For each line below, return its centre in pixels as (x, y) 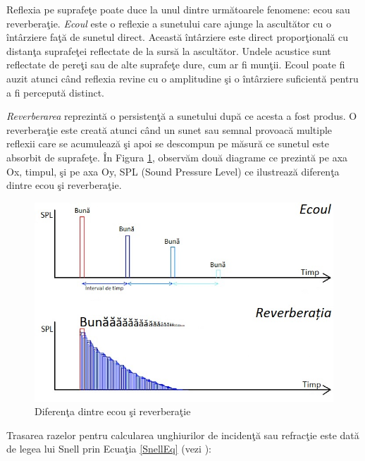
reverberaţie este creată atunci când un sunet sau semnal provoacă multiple (169, 129)
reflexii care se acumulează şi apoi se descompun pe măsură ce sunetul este (168, 143)
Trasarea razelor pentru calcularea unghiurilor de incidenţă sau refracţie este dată (183, 435)
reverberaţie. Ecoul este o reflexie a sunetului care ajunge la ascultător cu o (169, 23)
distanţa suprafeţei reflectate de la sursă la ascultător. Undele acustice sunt (169, 50)
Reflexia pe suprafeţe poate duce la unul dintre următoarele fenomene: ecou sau (178, 9)
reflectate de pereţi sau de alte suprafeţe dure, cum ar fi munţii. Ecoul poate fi (176, 64)
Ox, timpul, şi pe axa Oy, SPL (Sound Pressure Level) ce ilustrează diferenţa (173, 171)
